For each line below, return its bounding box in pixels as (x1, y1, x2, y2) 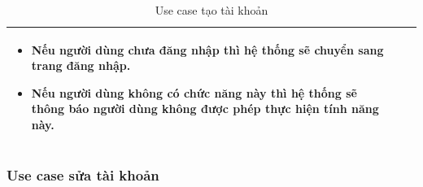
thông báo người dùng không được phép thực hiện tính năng (31, 100, 379, 117)
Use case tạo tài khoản (155, 2, 268, 18)
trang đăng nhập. (31, 57, 131, 74)
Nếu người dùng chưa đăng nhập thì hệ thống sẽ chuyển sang (31, 41, 384, 58)
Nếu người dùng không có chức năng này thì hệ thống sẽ (31, 84, 357, 101)
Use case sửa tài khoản (7, 164, 159, 185)
